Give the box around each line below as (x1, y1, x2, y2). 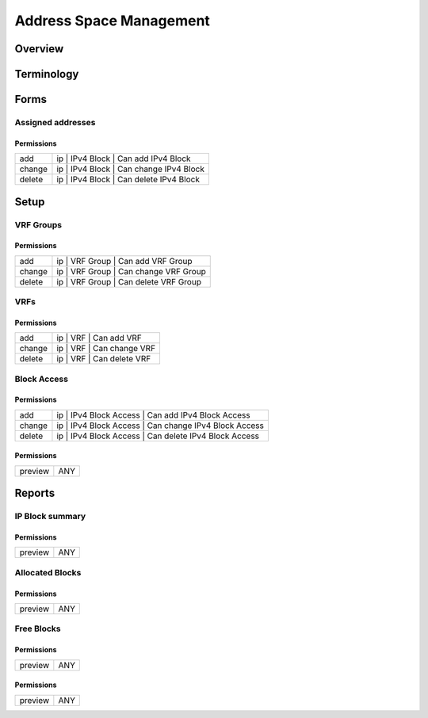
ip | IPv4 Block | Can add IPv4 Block (56, 153, 191, 164)
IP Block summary (14, 511, 86, 522)
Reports (14, 487, 55, 500)
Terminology (14, 67, 79, 81)
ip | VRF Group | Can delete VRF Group (56, 276, 202, 287)
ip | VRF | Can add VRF (56, 333, 142, 344)
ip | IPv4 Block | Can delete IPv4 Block (56, 174, 200, 185)
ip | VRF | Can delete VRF (56, 353, 151, 365)
